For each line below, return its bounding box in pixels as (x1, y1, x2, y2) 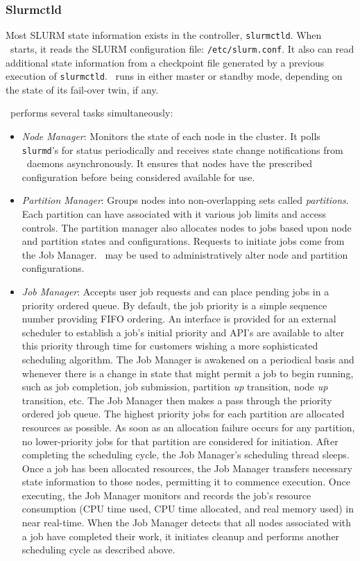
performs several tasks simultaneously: (10, 105, 173, 120)
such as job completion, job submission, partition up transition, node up (22, 379, 328, 394)
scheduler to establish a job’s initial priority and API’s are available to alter (22, 325, 345, 339)
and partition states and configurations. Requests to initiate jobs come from (22, 234, 345, 248)
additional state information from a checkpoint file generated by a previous (6, 55, 325, 69)
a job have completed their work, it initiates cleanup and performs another (22, 528, 340, 543)
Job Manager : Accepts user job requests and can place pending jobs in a (22, 284, 329, 298)
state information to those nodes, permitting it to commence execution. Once (22, 474, 350, 489)
